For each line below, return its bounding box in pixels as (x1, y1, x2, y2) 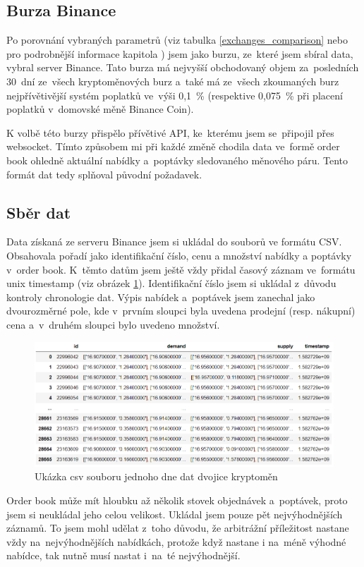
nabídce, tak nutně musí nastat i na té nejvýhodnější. (6, 548, 241, 563)
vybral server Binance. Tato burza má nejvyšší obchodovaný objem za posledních (6, 60, 359, 75)
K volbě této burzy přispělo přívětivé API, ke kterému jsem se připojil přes (6, 125, 334, 140)
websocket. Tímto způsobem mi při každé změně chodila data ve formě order (6, 139, 340, 154)
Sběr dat (6, 201, 71, 223)
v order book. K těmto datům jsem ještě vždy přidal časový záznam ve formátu (6, 262, 356, 276)
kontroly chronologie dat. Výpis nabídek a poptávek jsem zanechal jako (6, 289, 315, 304)
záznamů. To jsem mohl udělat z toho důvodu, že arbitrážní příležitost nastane (6, 520, 349, 535)
